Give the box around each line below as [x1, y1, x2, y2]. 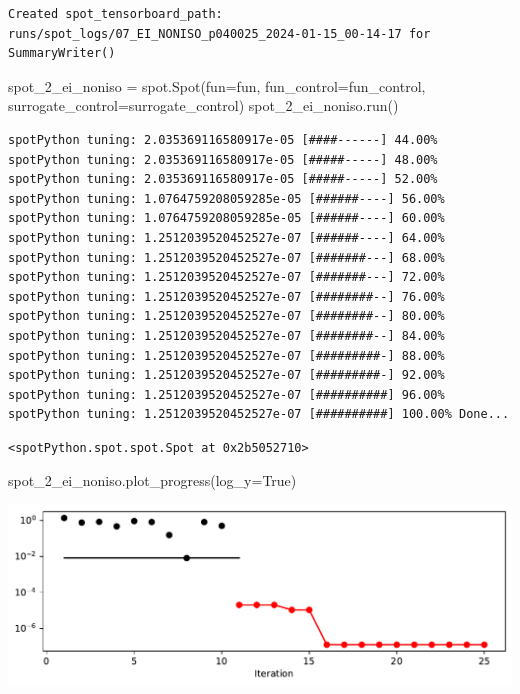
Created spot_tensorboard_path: [8, 7, 223, 21]
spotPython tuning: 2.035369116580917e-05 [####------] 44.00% [8, 132, 438, 147]
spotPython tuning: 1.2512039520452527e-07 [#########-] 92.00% [8, 368, 445, 383]
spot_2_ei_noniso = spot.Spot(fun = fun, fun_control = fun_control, [8, 75, 426, 96]
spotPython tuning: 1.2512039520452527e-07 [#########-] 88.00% [8, 348, 445, 363]
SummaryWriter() [8, 46, 116, 61]
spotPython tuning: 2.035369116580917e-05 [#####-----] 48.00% [8, 152, 438, 167]
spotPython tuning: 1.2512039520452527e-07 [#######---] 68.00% [8, 250, 445, 265]
